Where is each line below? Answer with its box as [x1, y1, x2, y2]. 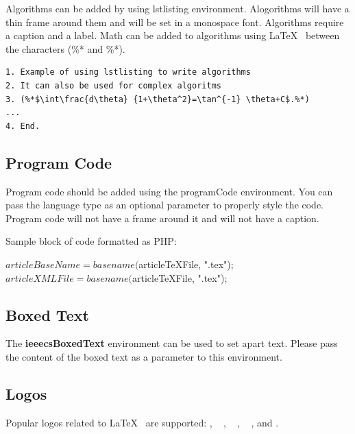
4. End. [5, 121, 40, 131]
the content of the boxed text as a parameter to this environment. [5, 349, 282, 363]
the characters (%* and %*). [5, 41, 125, 56]
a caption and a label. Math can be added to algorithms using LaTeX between [5, 28, 340, 43]
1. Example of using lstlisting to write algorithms [5, 67, 251, 77]
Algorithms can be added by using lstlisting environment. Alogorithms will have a [5, 1, 350, 15]
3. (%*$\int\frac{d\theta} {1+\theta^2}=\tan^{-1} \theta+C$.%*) [5, 94, 310, 104]
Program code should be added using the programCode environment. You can [5, 184, 333, 198]
